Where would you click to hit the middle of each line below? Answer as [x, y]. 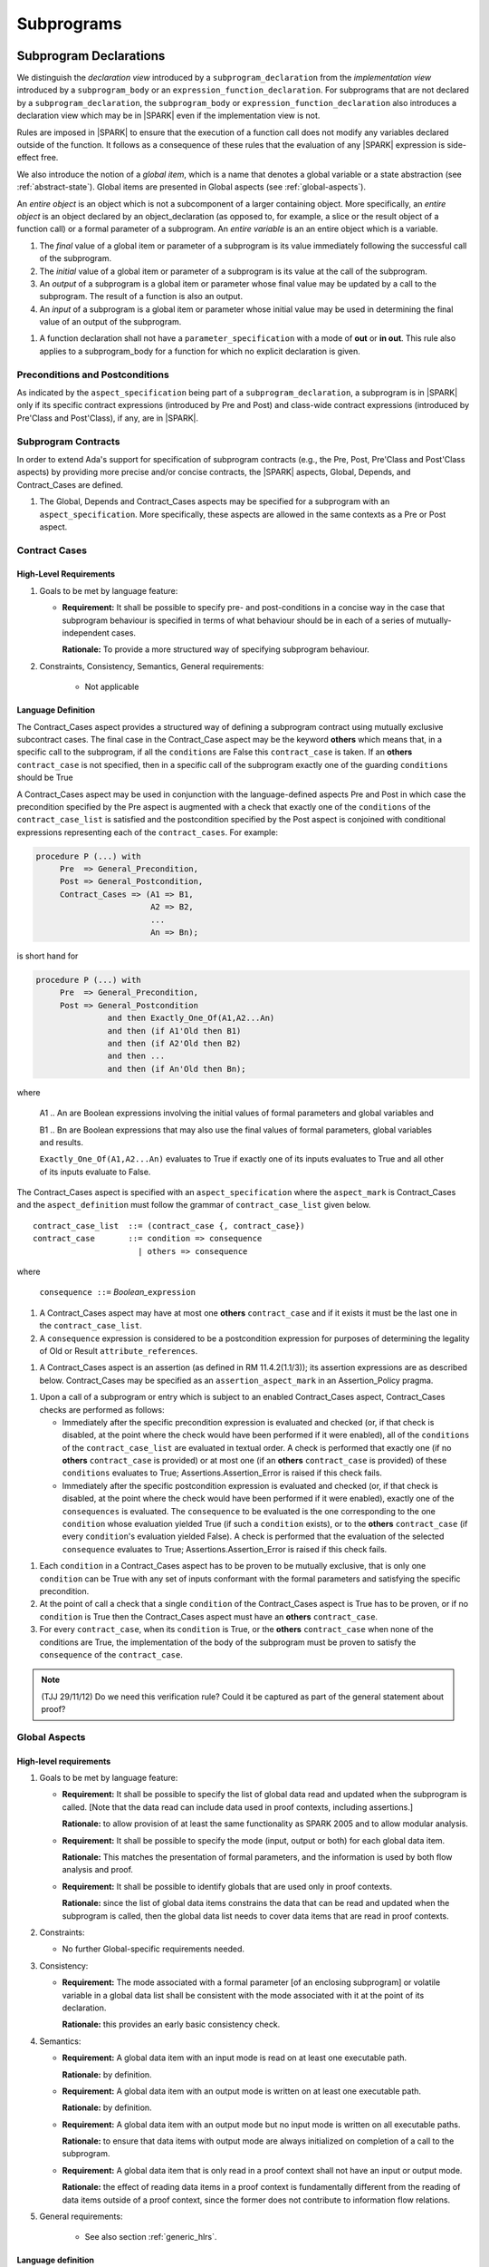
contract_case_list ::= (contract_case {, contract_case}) [169, 1226]
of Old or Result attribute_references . [119, 1350]
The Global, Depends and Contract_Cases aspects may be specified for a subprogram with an [215, 501]
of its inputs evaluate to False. [95, 1172]
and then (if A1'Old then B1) [174, 1031]
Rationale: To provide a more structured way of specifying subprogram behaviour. [216, 649]
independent [86, 633]
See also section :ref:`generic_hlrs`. [151, 2237]
